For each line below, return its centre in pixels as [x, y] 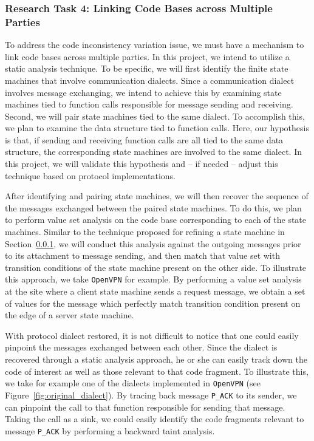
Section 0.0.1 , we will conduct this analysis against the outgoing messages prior [153, 243]
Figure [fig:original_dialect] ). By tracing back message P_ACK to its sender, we [151, 395]
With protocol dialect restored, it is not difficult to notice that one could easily [152, 335]
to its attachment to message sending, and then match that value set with [142, 255]
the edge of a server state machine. [70, 315]
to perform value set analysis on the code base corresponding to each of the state [156, 220]
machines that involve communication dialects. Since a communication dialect [150, 80]
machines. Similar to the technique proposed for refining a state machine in [145, 232]
